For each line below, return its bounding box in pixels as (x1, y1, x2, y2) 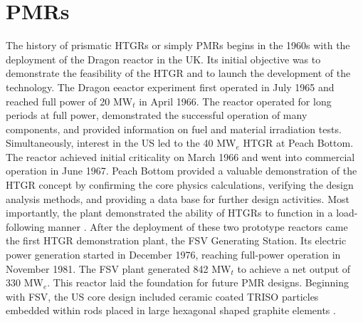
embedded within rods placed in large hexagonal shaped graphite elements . (6, 303, 336, 318)
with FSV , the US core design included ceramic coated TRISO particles (6, 289, 319, 303)
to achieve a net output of (237, 261, 351, 276)
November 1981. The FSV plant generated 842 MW (6, 261, 231, 276)
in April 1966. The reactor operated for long (139, 93, 332, 108)
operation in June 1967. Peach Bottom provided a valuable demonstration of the (6, 163, 357, 178)
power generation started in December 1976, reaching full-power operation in (6, 247, 341, 262)
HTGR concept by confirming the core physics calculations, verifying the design (6, 177, 354, 192)
